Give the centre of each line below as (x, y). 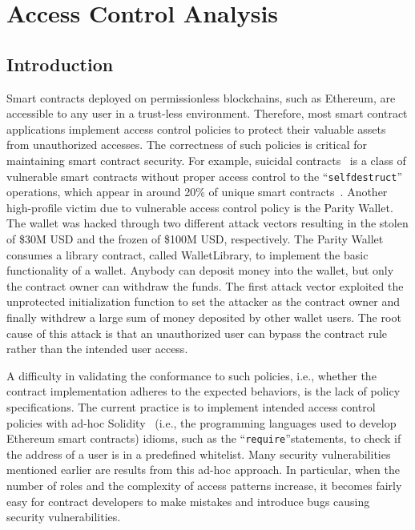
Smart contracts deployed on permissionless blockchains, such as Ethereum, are (201, 97)
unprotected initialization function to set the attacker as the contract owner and (203, 301)
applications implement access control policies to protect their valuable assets (196, 128)
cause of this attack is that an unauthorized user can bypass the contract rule (197, 333)
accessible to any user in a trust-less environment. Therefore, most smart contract (207, 113)
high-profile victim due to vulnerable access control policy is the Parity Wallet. (200, 207)
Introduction (60, 64)
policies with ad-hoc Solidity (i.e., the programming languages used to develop (201, 422)
